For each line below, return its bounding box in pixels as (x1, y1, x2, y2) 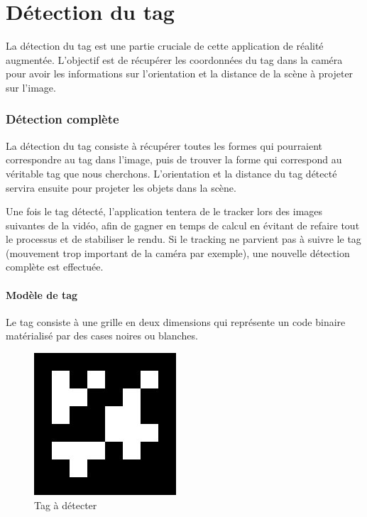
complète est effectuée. (6, 259, 104, 274)
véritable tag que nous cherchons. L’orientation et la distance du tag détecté (6, 165, 337, 180)
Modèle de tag (6, 287, 78, 302)
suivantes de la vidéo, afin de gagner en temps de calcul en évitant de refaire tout (6, 217, 360, 232)
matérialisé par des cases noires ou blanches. (6, 328, 198, 343)
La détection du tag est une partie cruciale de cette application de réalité (6, 38, 324, 53)
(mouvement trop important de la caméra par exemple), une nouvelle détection (6, 245, 350, 260)
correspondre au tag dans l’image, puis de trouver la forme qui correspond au (6, 152, 342, 167)
